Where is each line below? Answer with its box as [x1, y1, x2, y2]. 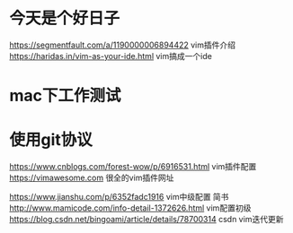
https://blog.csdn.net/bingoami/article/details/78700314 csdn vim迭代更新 [9, 214, 284, 225]
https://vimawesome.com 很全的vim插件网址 [9, 172, 174, 184]
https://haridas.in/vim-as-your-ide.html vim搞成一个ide [9, 50, 213, 61]
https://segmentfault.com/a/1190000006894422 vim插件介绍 [9, 39, 236, 50]
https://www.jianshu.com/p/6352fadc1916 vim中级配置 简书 [9, 192, 229, 203]
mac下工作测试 [9, 86, 121, 106]
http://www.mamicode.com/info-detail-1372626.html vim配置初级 [9, 203, 252, 213]
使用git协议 [9, 130, 93, 151]
